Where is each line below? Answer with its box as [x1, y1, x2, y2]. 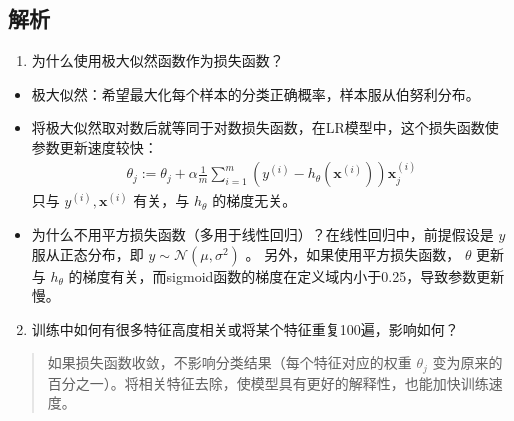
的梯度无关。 [212, 190, 297, 211]
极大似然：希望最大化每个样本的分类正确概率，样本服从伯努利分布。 [31, 83, 480, 104]
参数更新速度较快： [31, 136, 158, 157]
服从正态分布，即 [31, 243, 144, 264]
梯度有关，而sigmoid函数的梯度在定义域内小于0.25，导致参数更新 [82, 265, 505, 286]
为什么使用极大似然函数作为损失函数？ [31, 50, 284, 71]
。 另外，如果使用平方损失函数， [245, 243, 461, 264]
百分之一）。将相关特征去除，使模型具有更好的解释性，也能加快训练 [47, 372, 489, 393]
